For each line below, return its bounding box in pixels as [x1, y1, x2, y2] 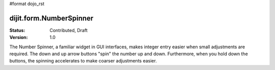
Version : [9, 34, 28, 41]
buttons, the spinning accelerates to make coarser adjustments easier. [9, 58, 157, 64]
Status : [9, 27, 25, 33]
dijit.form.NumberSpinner [9, 14, 94, 22]
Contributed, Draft [49, 27, 88, 33]
